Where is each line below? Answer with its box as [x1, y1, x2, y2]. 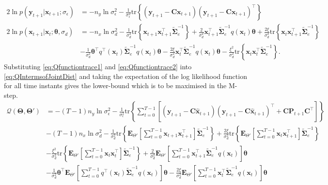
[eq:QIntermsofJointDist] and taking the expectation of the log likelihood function [4, 71, 247, 81]
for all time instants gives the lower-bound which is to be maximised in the [4, 80, 227, 91]
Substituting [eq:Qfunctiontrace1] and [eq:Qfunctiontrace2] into [4, 62, 192, 72]
